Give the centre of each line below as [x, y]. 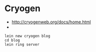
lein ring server [22, 44]
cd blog [12, 40]
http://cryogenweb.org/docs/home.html [51, 22]
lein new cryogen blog [27, 36]
